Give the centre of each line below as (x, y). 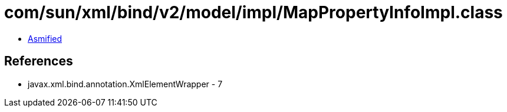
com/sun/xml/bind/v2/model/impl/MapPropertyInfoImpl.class (253, 12)
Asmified (45, 38)
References (39, 61)
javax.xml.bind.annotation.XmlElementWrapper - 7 (125, 84)
